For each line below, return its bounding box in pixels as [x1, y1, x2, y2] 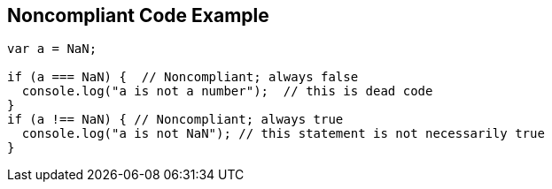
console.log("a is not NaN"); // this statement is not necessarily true [21, 126, 545, 141]
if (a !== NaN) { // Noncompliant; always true [7, 112, 344, 127]
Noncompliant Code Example [7, 4, 269, 26]
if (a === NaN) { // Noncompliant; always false [7, 70, 359, 85]
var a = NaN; [7, 42, 97, 57]
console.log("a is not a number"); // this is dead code [21, 84, 433, 99]
